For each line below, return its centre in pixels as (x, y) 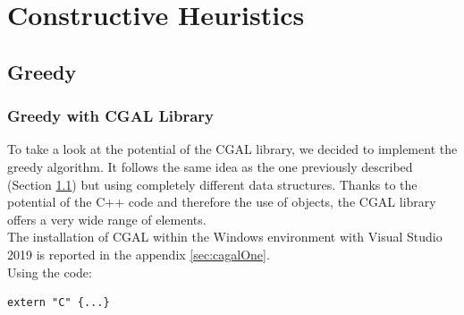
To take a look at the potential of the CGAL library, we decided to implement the (232, 149)
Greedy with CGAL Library (111, 116)
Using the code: (50, 272)
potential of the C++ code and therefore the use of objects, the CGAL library (222, 202)
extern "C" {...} (59, 303)
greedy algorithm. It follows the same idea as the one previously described (210, 166)
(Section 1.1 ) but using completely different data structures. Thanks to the (212, 184)
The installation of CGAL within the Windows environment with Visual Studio (225, 237)
